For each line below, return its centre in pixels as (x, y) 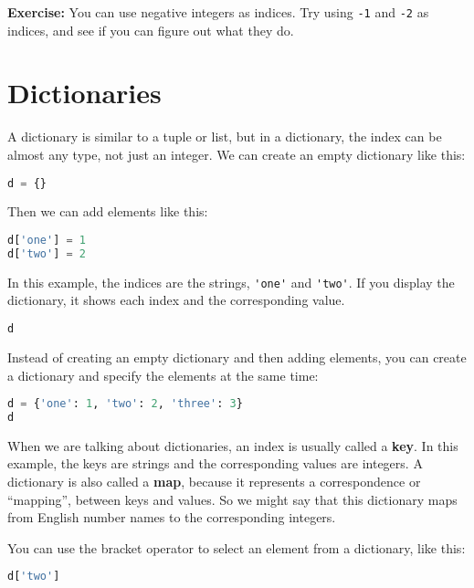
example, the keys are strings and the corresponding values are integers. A (215, 463)
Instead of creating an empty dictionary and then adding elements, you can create (237, 357)
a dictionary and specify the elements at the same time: (163, 375)
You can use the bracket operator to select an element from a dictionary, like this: (237, 547)
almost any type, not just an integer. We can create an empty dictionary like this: (237, 154)
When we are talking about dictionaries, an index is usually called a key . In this (233, 445)
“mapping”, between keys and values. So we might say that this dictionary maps (232, 499)
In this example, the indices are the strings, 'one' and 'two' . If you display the (231, 282)
